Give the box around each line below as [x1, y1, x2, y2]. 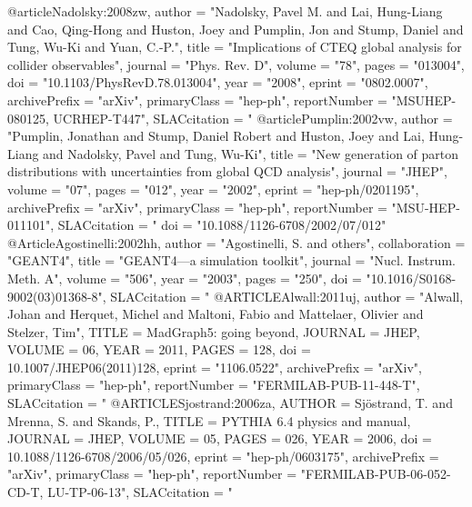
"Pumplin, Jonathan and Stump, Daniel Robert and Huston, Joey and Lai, [7, 126, 425, 145]
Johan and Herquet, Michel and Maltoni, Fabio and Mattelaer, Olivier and [7, 304, 424, 323]
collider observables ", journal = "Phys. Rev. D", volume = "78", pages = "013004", [7, 55, 465, 74]
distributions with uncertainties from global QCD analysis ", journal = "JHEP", [7, 162, 447, 181]
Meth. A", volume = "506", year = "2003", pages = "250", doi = [7, 268, 362, 287]
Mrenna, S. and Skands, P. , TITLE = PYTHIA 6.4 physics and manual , [7, 411, 411, 430]
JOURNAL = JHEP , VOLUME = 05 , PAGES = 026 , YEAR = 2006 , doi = [7, 429, 432, 448]
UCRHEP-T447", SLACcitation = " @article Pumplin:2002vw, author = [53, 108, 453, 127]
